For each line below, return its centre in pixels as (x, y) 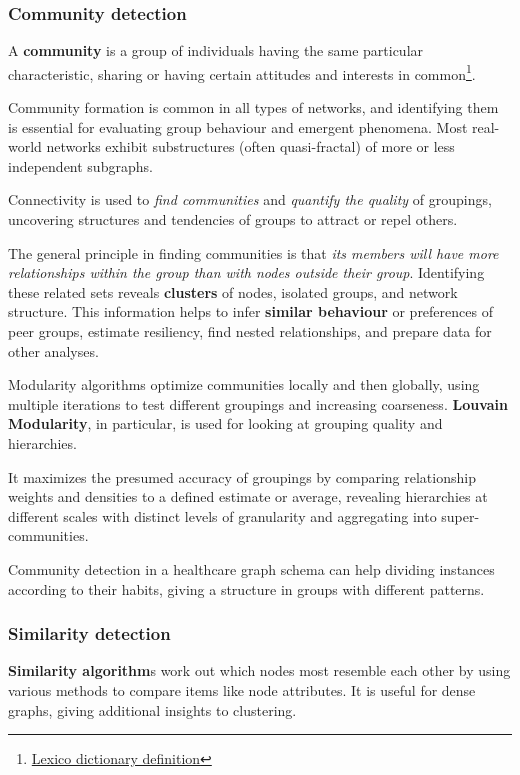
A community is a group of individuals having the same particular (216, 50)
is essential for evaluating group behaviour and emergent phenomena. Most (238, 126)
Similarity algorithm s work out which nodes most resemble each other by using (259, 670)
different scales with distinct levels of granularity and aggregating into (222, 515)
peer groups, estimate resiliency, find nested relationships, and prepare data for (250, 331)
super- (460, 515)
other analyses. (53, 350)
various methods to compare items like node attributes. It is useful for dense (242, 689)
